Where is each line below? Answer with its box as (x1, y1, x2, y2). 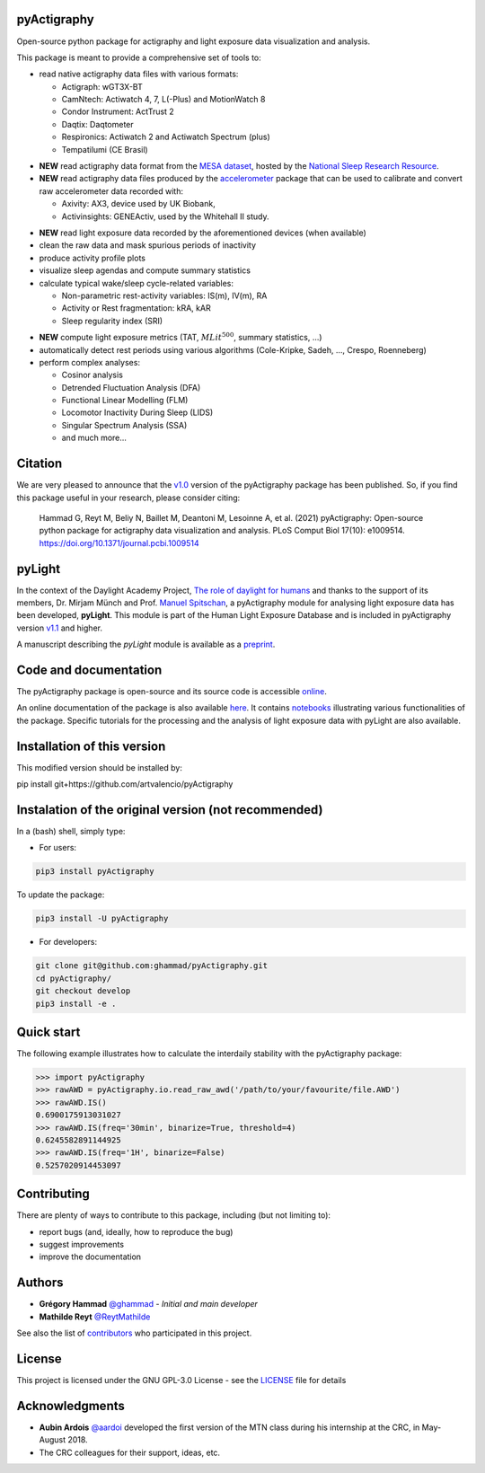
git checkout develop (35, 986, 131, 996)
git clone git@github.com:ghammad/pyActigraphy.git (35, 961, 269, 971)
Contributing (16, 1186, 90, 1202)
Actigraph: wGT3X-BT (61, 81, 143, 92)
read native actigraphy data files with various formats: (39, 68, 239, 80)
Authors (16, 1275, 64, 1291)
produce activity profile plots (39, 252, 145, 263)
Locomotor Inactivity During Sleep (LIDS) (61, 407, 214, 418)
